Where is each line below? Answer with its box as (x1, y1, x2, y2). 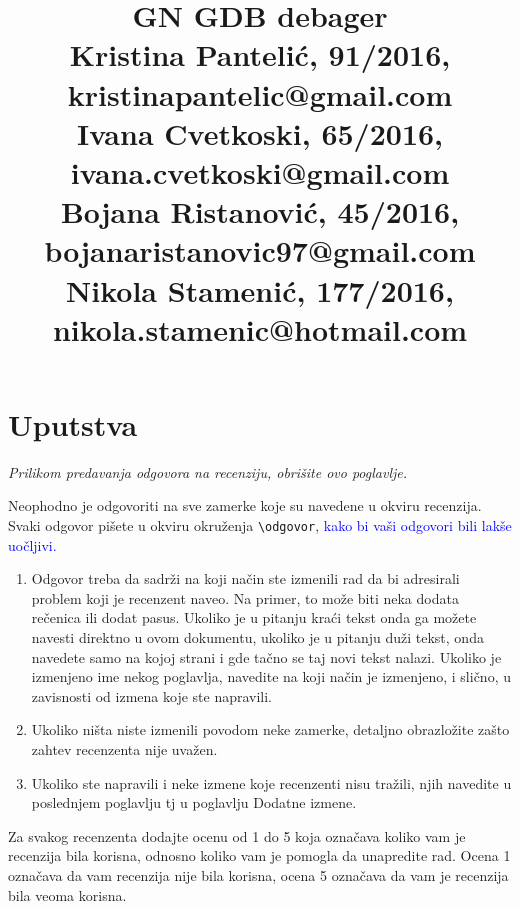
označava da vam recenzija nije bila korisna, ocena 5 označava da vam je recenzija (8, 864, 509, 885)
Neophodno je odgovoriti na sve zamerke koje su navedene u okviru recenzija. (8, 495, 482, 516)
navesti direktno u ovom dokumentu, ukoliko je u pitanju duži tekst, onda (31, 627, 484, 648)
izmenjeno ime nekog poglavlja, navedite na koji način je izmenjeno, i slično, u (31, 666, 511, 687)
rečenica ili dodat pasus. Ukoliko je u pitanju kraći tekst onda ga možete (31, 607, 477, 628)
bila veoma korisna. (8, 884, 127, 905)
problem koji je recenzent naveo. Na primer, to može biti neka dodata (31, 587, 459, 608)
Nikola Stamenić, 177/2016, (66, 269, 454, 310)
